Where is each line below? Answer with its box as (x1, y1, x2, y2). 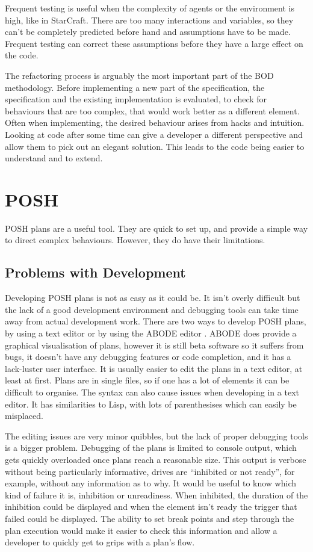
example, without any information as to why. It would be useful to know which (5, 477, 296, 489)
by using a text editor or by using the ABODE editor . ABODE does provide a (5, 327, 297, 340)
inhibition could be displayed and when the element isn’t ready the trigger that (5, 500, 297, 513)
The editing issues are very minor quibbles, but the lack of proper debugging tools (5, 429, 308, 442)
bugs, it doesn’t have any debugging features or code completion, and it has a (5, 350, 291, 363)
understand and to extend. (5, 152, 103, 164)
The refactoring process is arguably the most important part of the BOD (5, 69, 274, 81)
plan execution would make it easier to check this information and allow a (5, 524, 277, 536)
